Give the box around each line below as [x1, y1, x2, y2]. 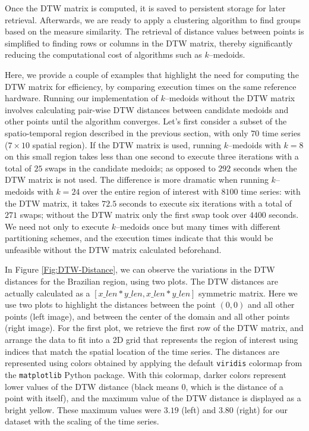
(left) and [181, 403, 216, 416]
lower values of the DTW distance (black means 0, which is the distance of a [5, 380, 283, 392]
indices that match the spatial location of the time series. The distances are [5, 345, 280, 357]
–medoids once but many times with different [115, 220, 281, 232]
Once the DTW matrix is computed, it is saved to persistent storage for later [5, 2, 286, 14]
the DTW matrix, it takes [5, 196, 99, 209]
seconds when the [233, 161, 297, 174]
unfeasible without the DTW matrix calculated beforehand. [5, 243, 222, 255]
